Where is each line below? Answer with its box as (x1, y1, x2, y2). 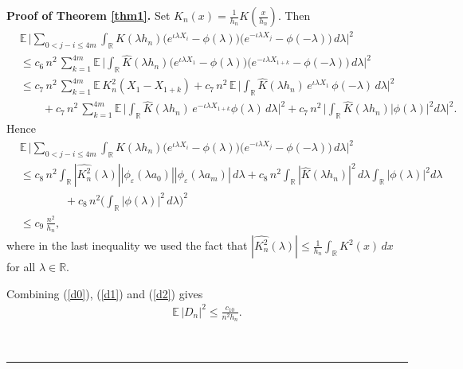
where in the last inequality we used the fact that (6, 237, 248, 254)
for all (6, 258, 36, 275)
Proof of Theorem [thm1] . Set (6, 7, 171, 23)
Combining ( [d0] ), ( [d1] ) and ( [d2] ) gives (6, 285, 203, 301)
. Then (277, 7, 311, 23)
